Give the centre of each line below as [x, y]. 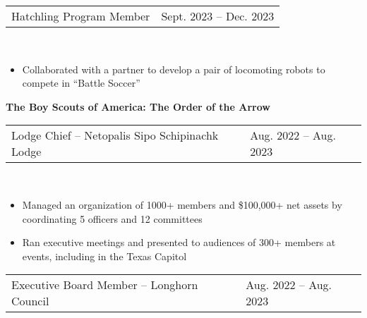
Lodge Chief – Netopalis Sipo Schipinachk [115, 135]
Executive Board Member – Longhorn [105, 285]
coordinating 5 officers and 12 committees [112, 218]
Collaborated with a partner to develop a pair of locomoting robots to [174, 69]
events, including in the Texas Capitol [104, 256]
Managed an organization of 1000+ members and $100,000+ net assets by [182, 204]
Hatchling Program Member [81, 16]
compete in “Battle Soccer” [81, 83]
